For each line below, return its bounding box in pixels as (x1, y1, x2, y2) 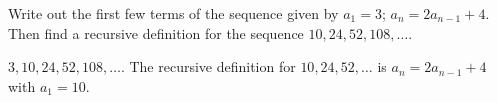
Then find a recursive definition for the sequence (8, 22, 304, 43)
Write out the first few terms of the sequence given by (8, 3, 339, 23)
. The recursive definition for (120, 56, 296, 77)
